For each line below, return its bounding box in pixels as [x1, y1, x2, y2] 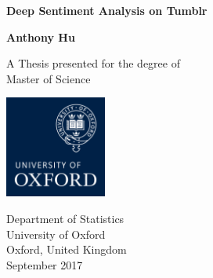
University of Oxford [6, 225, 106, 242]
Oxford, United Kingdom [6, 241, 127, 258]
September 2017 [6, 256, 83, 273]
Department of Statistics [6, 210, 125, 226]
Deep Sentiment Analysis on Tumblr [6, 2, 208, 18]
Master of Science [6, 70, 91, 86]
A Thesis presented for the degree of [6, 55, 180, 71]
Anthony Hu [6, 28, 75, 45]
